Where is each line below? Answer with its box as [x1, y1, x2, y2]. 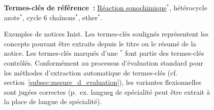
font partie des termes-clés [125, 48, 204, 58]
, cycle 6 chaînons [22, 12, 75, 22]
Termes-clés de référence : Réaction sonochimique [4, 2, 167, 12]
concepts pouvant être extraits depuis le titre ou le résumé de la [4, 38, 196, 48]
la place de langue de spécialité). [4, 96, 102, 107]
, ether [78, 12, 98, 22]
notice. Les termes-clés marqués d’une [4, 48, 118, 58]
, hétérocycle [169, 2, 208, 12]
